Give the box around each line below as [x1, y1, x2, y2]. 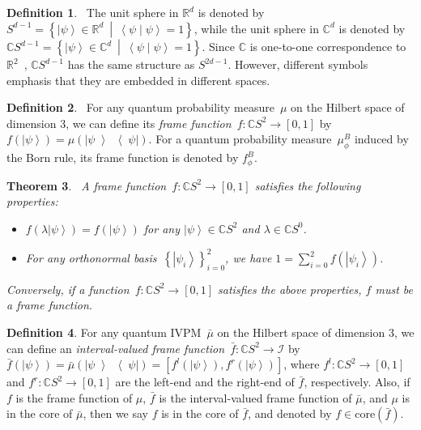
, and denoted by [248, 405, 332, 422]
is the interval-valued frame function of [159, 389, 352, 406]
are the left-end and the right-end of [115, 373, 295, 390]
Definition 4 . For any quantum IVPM [6, 323, 202, 340]
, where [283, 355, 320, 373]
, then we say [83, 405, 148, 422]
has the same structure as [67, 56, 195, 73]
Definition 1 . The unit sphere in [6, 4, 179, 20]
